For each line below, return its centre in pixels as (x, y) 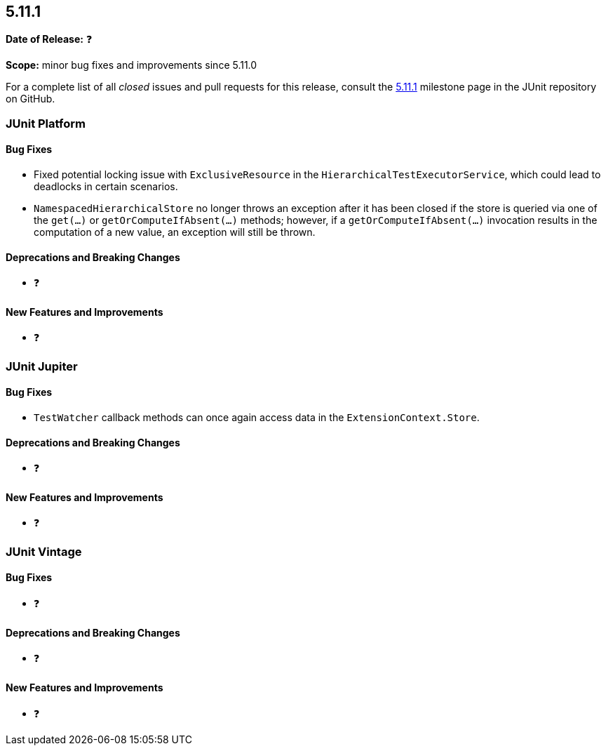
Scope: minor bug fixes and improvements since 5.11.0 (132, 65)
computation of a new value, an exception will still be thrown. (175, 232)
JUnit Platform (46, 123)
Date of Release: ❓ (49, 39)
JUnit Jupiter (42, 366)
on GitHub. (31, 99)
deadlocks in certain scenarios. (106, 187)
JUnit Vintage (44, 551)
